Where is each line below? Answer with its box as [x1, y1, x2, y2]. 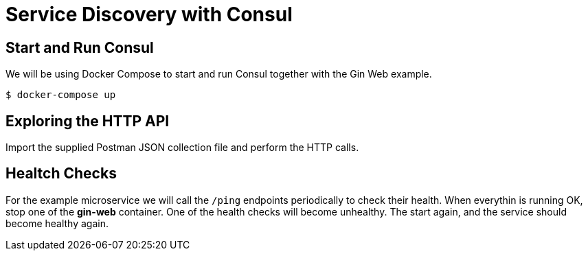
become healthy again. [5, 217, 109, 229]
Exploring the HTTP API [5, 112, 170, 130]
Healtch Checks [5, 165, 117, 183]
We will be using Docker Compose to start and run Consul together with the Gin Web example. [5, 68, 432, 80]
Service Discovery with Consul [5, 3, 293, 26]
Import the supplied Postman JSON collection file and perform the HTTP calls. [5, 141, 359, 154]
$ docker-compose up [5, 89, 116, 101]
